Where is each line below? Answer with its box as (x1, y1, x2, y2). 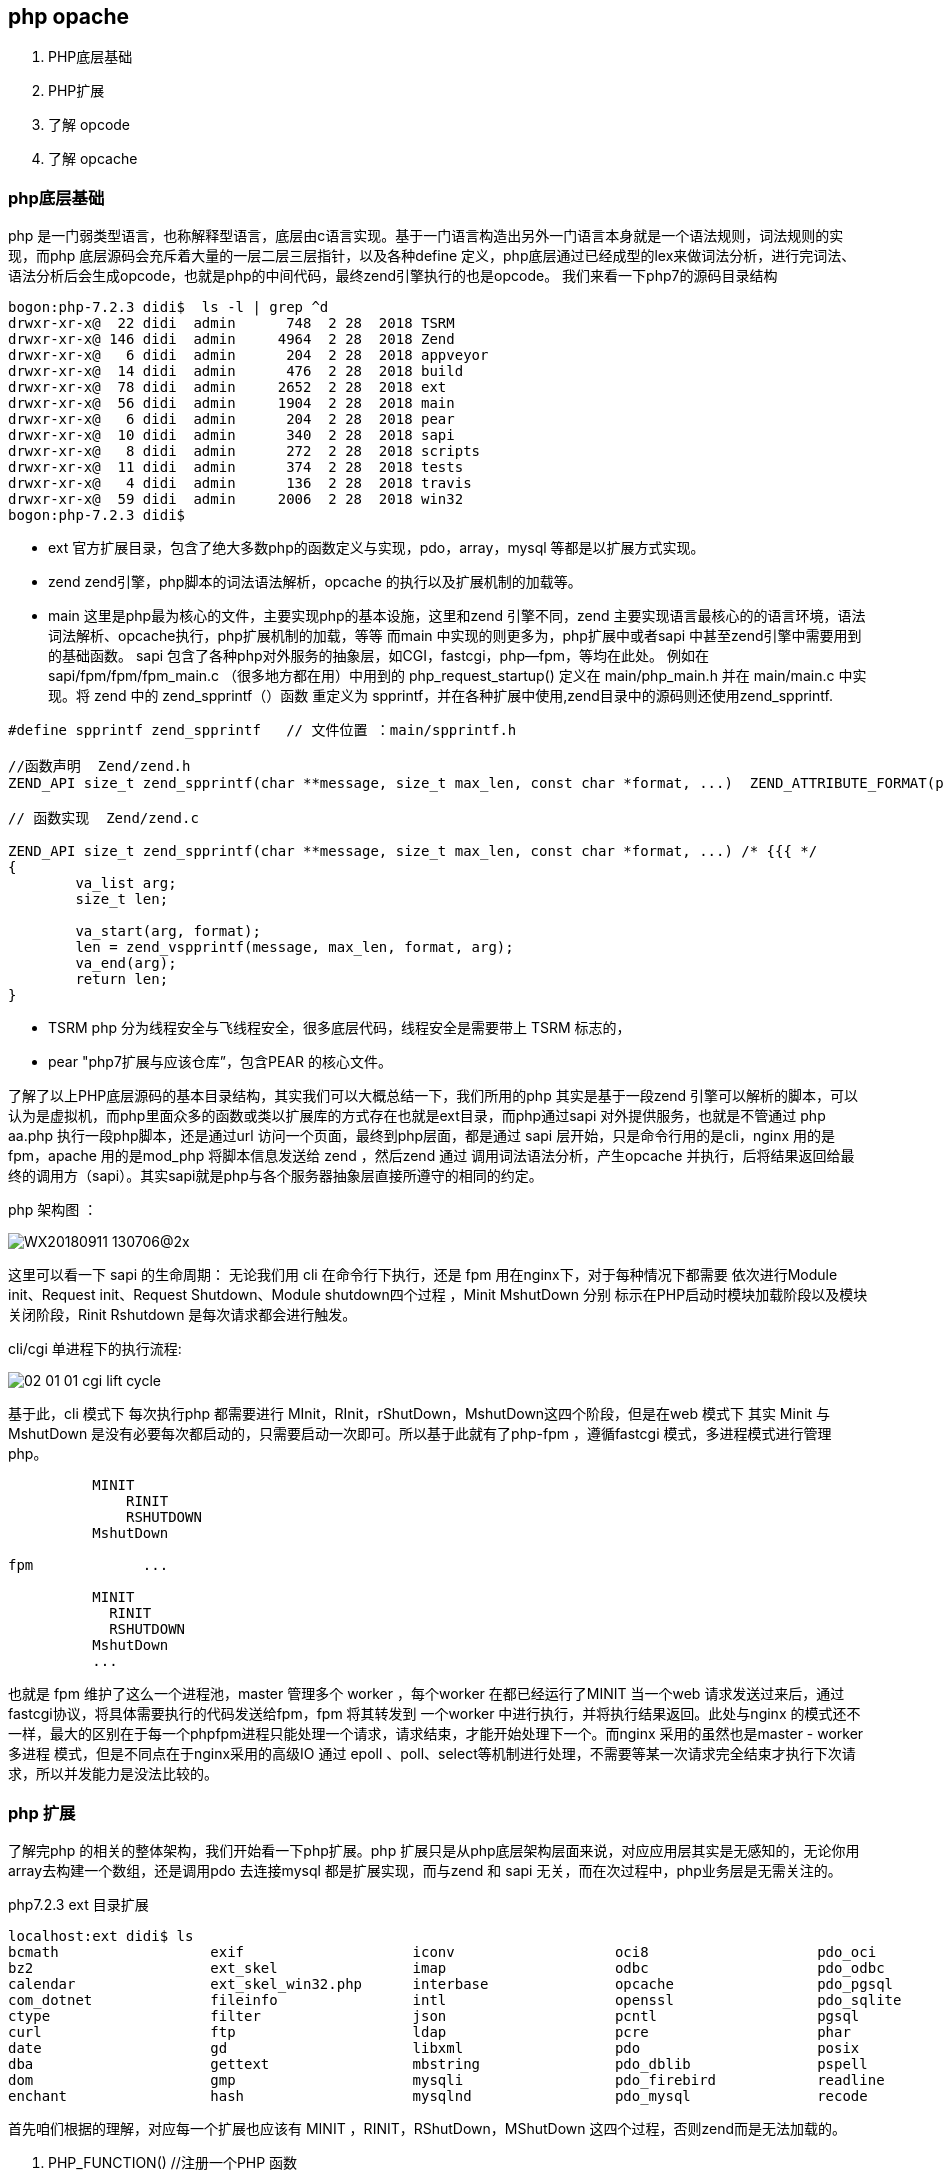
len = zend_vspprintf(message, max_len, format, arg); (75, 939, 514, 956)
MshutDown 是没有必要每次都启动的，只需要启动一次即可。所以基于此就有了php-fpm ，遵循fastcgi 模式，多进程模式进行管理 (8, 1425, 832, 1443)
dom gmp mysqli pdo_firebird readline (8, 2071, 885, 2088)
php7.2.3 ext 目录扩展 (8, 1895, 149, 1913)
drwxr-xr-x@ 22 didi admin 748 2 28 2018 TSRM (8, 315, 455, 332)
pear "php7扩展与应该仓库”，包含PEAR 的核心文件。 (48, 1053, 392, 1071)
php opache (8, 4, 129, 29)
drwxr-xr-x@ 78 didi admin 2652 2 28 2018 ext (8, 379, 447, 396)
